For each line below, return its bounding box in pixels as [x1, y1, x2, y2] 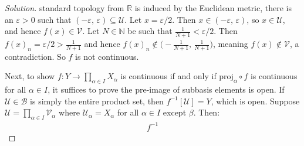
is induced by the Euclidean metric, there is [134, 2, 292, 13]
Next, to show [5, 70, 55, 82]
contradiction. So [5, 50, 66, 62]
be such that [127, 25, 173, 37]
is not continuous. [75, 50, 139, 62]
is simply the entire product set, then [30, 94, 164, 107]
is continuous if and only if [120, 70, 217, 82]
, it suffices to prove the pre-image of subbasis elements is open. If [48, 83, 285, 96]
